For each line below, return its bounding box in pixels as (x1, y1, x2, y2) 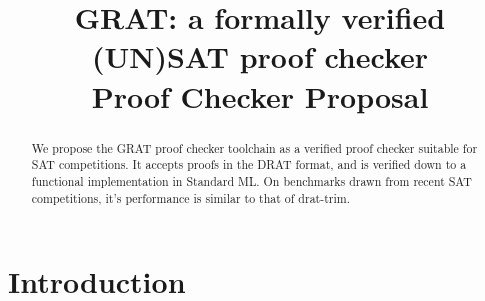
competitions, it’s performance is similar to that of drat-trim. (31, 189, 350, 206)
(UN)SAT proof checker (91, 36, 429, 77)
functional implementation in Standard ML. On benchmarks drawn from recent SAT (31, 172, 472, 189)
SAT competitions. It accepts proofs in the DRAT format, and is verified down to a (31, 156, 467, 173)
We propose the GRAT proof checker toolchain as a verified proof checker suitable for (31, 139, 478, 156)
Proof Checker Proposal (91, 75, 429, 116)
